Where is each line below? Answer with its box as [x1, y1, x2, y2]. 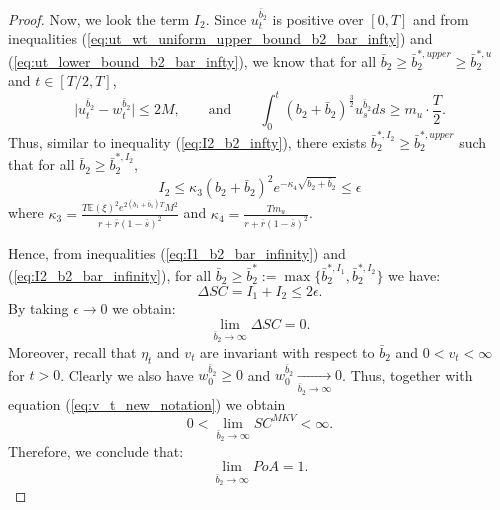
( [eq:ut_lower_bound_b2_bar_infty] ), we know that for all [8, 50, 377, 71]
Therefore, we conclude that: [8, 440, 184, 461]
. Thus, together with [342, 364, 473, 385]
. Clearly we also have [60, 364, 194, 385]
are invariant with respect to [200, 341, 375, 362]
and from [413, 8, 469, 29]
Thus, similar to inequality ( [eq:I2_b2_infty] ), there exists [8, 131, 367, 152]
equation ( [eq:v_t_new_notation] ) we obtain [8, 393, 286, 414]
